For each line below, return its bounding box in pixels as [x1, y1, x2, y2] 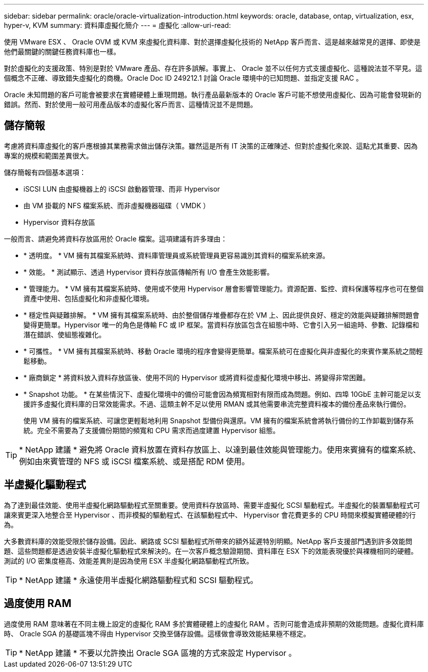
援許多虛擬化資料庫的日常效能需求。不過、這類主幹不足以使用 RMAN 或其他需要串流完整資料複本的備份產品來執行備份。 [23, 399, 410, 408]
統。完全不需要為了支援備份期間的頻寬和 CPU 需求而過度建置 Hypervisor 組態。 [23, 426, 280, 434]
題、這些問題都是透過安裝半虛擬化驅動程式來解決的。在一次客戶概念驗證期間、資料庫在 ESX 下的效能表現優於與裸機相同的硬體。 [4, 546, 418, 555]
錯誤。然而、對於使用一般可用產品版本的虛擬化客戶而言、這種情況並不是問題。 [4, 100, 257, 108]
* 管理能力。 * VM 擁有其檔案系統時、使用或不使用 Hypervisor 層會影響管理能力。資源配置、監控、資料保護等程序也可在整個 [23, 284, 424, 293]
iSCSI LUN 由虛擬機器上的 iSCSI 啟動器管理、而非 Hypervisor [23, 184, 220, 193]
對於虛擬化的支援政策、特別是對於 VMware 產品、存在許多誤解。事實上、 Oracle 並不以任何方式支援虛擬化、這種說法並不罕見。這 [4, 64, 422, 72]
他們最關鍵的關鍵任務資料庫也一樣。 [4, 47, 120, 56]
